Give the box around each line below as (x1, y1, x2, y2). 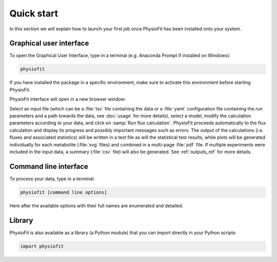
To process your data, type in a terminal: (9, 175, 95, 182)
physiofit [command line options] (20, 189, 107, 195)
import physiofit (20, 243, 64, 249)
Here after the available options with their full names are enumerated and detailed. (9, 202, 184, 209)
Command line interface (9, 162, 88, 171)
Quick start (9, 8, 58, 19)
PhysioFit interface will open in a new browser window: (9, 96, 126, 102)
